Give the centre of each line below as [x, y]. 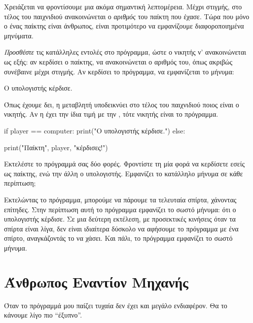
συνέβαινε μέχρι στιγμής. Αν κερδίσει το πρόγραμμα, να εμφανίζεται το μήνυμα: [119, 71]
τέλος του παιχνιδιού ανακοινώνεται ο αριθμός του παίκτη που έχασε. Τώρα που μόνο [127, 16]
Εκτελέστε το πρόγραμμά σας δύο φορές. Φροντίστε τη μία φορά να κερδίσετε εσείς [124, 164]
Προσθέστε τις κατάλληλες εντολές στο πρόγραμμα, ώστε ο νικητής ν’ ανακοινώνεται [125, 52]
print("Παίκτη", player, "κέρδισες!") [56, 147]
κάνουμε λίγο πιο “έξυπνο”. [43, 315]
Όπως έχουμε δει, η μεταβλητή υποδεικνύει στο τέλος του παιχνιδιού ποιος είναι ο [122, 104]
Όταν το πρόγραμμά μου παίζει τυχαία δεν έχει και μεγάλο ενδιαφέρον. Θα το [116, 305]
